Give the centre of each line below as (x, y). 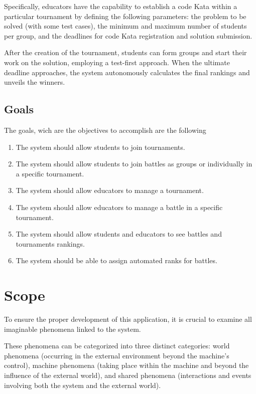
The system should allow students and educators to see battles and (119, 234)
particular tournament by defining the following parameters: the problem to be (125, 16)
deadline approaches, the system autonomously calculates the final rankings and (127, 72)
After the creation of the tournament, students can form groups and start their (125, 52)
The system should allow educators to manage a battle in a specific (119, 207)
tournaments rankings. (50, 243)
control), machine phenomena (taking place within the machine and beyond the (126, 365)
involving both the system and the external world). (83, 385)
